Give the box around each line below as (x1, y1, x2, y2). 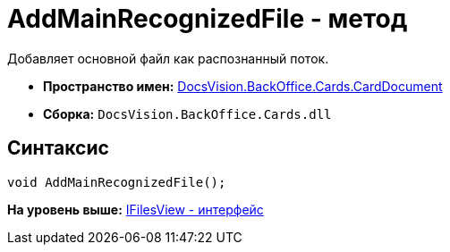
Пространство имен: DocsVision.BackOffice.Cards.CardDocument (43, 78, 443, 94)
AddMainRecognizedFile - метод (7, 4, 408, 34)
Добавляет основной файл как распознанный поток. (7, 50, 329, 66)
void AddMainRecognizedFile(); (7, 174, 226, 189)
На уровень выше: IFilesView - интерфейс (7, 201, 264, 217)
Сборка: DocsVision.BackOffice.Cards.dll (43, 105, 332, 122)
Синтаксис (7, 137, 109, 160)
